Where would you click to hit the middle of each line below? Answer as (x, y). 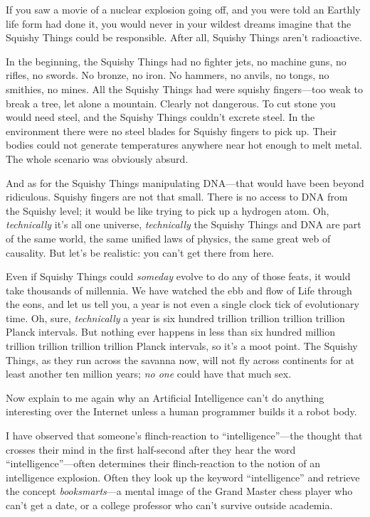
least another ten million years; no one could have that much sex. (149, 374)
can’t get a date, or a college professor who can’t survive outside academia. (169, 505)
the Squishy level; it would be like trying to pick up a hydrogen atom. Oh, (168, 210)
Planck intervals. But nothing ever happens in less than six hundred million (170, 332)
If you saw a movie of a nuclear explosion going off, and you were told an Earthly (183, 9)
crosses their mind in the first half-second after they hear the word (151, 449)
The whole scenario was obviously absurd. (97, 158)
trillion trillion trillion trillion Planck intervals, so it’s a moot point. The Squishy (182, 346)
